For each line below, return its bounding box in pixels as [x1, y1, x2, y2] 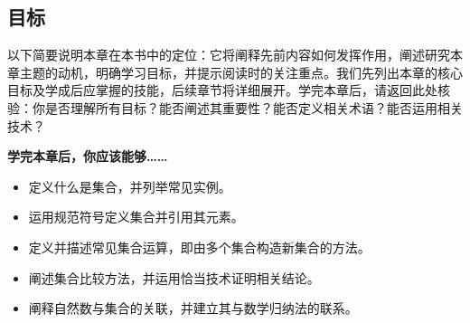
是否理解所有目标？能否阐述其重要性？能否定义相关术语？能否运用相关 [44, 98, 463, 117]
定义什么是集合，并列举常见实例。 [28, 176, 231, 195]
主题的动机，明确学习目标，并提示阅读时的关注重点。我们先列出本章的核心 [19, 62, 463, 81]
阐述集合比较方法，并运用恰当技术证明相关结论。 [28, 268, 320, 287]
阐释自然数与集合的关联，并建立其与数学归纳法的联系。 [28, 299, 358, 318]
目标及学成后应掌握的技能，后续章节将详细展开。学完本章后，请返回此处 [7, 81, 437, 100]
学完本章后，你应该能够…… [7, 147, 168, 166]
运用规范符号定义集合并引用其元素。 [28, 207, 244, 226]
